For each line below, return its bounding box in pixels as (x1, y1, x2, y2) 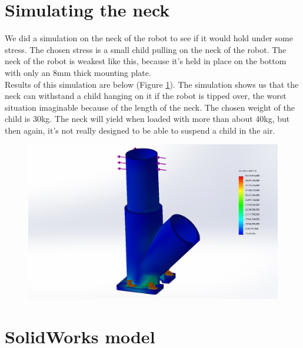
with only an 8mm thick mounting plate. (5, 66, 151, 78)
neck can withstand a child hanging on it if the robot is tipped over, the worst (5, 90, 287, 102)
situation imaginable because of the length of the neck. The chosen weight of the (5, 101, 295, 113)
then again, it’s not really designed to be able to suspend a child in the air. (5, 124, 275, 136)
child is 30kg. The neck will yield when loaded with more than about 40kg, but (5, 112, 290, 125)
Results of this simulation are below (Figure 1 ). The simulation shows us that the (5, 78, 299, 90)
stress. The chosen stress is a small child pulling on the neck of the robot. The (5, 43, 287, 55)
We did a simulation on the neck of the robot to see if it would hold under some (5, 32, 293, 44)
